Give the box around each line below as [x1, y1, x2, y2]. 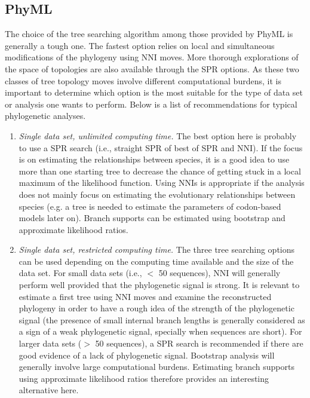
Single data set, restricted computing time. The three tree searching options [19, 243, 295, 256]
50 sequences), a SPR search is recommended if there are [95, 337, 303, 350]
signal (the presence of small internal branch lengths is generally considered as [19, 313, 305, 326]
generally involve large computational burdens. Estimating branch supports [19, 360, 294, 373]
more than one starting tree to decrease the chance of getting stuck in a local [19, 164, 301, 177]
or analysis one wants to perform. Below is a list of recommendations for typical [5, 97, 297, 110]
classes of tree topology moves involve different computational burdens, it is [5, 74, 281, 87]
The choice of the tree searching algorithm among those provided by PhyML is [5, 27, 293, 40]
